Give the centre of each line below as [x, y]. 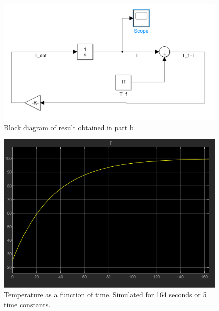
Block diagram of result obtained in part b [69, 127]
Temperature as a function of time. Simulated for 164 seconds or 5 [105, 294]
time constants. [27, 304]
